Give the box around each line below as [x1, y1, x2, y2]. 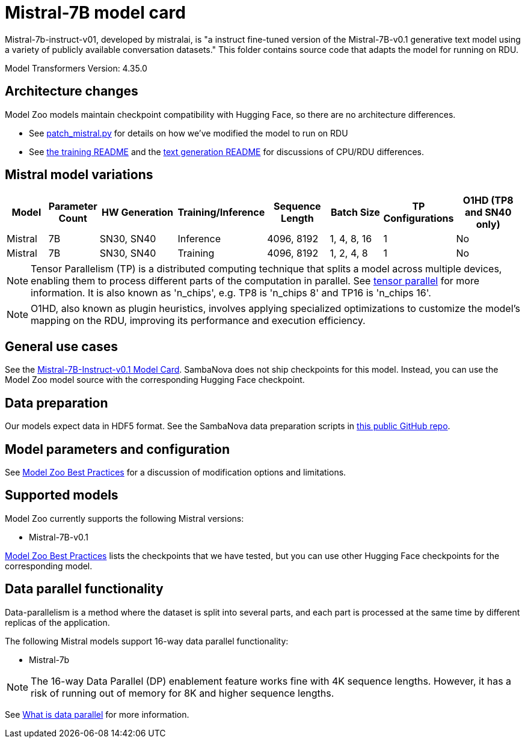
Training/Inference [177, 206, 265, 219]
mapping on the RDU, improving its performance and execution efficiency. [31, 314, 366, 327]
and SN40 [465, 206, 512, 219]
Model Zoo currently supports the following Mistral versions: [5, 513, 244, 524]
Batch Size [330, 206, 380, 219]
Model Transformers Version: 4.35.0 [5, 63, 147, 73]
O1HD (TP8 [462, 194, 514, 207]
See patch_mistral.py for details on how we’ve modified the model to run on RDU [29, 127, 348, 138]
